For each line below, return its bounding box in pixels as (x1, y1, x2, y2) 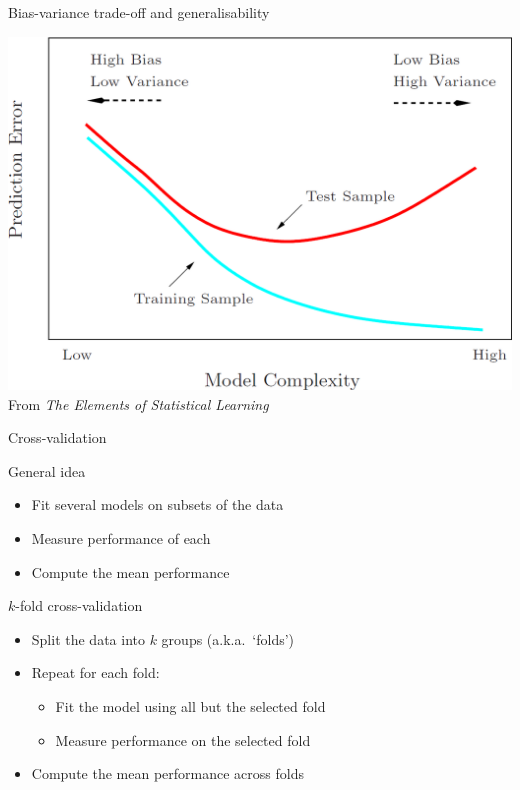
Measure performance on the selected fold (55, 729, 311, 750)
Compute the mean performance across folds (31, 763, 304, 784)
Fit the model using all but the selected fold (55, 695, 326, 716)
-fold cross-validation (15, 595, 143, 616)
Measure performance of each (31, 527, 211, 548)
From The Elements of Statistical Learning (8, 393, 269, 414)
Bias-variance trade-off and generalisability (8, 2, 270, 22)
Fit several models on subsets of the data (31, 494, 284, 515)
